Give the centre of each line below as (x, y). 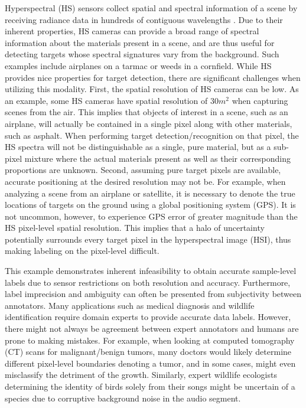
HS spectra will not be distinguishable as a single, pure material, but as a (138, 147)
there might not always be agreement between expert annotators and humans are (152, 329)
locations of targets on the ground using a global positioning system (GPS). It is (150, 205)
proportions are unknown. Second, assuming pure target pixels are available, (143, 170)
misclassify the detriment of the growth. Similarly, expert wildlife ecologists (141, 375)
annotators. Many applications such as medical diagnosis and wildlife (130, 305)
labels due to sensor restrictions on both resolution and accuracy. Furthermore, (148, 282)
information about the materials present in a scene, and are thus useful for (140, 42)
